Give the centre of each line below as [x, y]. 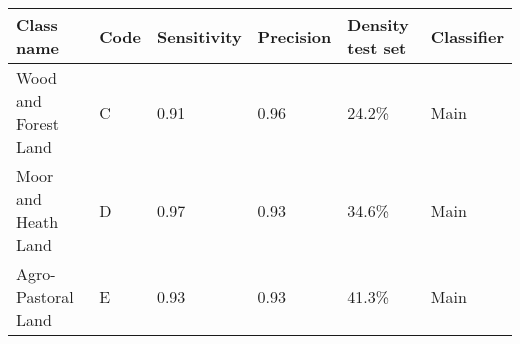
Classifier [467, 36]
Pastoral [45, 296]
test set [377, 47]
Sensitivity [199, 36]
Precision [294, 36]
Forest [38, 123]
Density [378, 24]
